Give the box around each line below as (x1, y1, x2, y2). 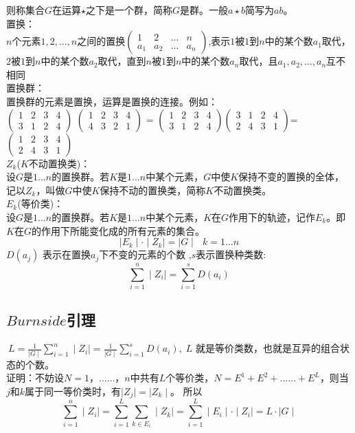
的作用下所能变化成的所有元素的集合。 (31, 223, 205, 237)
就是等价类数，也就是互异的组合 (195, 341, 340, 355)
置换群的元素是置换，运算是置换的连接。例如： (6, 94, 218, 108)
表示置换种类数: (196, 247, 266, 262)
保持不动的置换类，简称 (100, 182, 206, 197)
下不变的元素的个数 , (99, 247, 192, 262)
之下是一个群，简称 (86, 3, 173, 17)
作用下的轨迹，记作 (229, 209, 316, 224)
